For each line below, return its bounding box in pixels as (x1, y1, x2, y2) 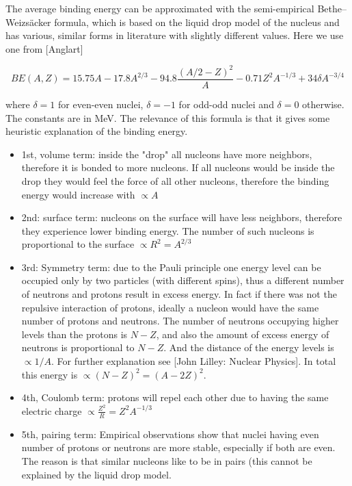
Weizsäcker (5, 14, 51, 29)
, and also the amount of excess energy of (156, 327, 329, 341)
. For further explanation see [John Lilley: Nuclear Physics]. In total (51, 354, 336, 368)
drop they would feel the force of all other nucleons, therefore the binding (21, 173, 329, 188)
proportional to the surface (21, 237, 135, 251)
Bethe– (317, 1, 347, 15)
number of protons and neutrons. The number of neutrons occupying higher (21, 314, 339, 328)
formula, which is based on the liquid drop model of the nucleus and (54, 14, 340, 29)
